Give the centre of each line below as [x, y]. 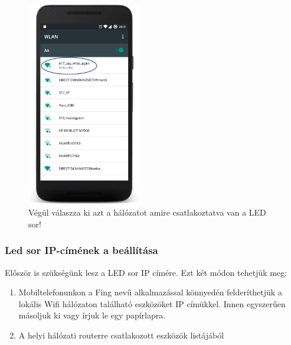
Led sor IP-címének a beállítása [81, 250]
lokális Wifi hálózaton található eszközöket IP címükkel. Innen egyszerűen [152, 303]
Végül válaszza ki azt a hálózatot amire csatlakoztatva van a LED [147, 212]
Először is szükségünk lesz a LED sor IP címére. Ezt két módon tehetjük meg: [146, 272]
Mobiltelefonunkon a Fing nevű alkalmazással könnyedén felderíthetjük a [150, 292]
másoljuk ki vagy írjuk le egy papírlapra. [92, 315]
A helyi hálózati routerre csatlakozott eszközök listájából [121, 335]
